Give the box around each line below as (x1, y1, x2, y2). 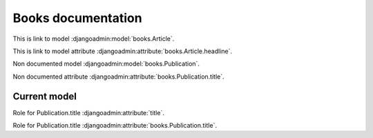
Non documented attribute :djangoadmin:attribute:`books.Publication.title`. (12, 72, 224, 81)
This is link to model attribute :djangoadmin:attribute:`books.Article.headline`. (12, 47, 233, 55)
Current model (12, 90, 77, 102)
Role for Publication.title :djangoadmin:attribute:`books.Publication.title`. (12, 121, 218, 130)
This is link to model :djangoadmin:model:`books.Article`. (12, 34, 175, 43)
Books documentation (12, 10, 142, 26)
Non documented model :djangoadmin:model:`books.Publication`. (12, 59, 200, 68)
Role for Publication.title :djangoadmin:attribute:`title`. (12, 108, 165, 117)
